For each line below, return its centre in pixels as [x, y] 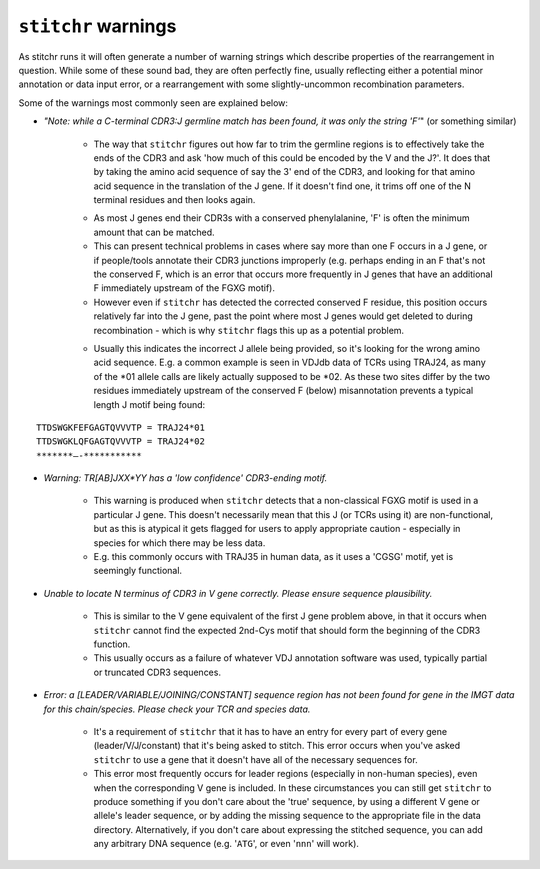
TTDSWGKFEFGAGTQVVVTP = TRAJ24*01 [120, 427]
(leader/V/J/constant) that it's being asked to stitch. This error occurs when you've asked [277, 746]
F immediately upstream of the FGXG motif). [184, 288]
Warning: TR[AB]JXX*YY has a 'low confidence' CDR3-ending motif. [185, 478]
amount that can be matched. [154, 232]
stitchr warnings [97, 26]
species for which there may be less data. [179, 542]
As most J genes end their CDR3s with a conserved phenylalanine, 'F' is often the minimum [281, 218]
